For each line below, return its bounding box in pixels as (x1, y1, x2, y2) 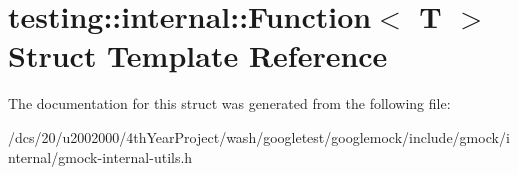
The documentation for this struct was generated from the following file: (8, 93, 451, 114)
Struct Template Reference (8, 35, 388, 76)
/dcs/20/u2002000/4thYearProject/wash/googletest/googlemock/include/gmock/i (8, 126, 510, 147)
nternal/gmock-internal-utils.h (8, 146, 193, 167)
